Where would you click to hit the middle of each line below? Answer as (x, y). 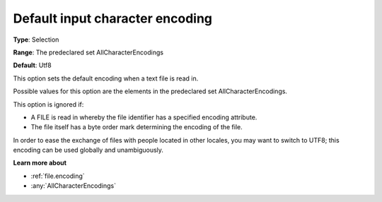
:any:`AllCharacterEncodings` (74, 186)
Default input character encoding (112, 18)
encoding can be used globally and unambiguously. (88, 150)
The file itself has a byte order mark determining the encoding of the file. (137, 127)
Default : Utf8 (33, 65)
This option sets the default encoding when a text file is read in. (106, 78)
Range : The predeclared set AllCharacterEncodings (88, 52)
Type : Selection (36, 40)
